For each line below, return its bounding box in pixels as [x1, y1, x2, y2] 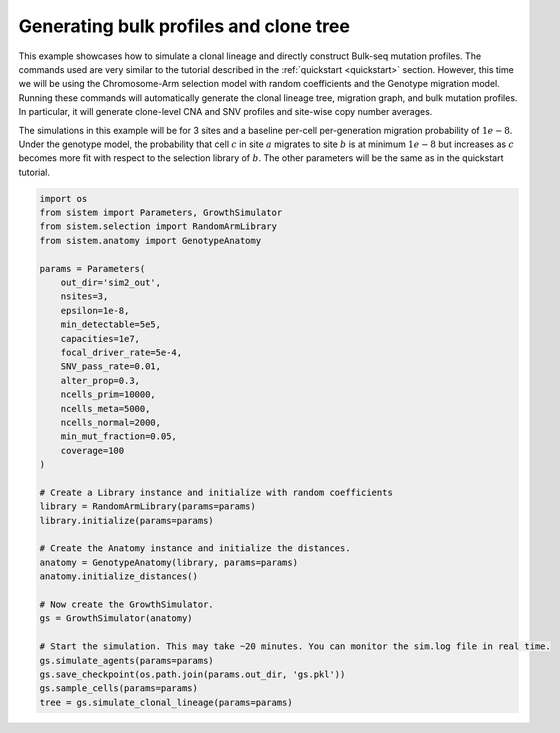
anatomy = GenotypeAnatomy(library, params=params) [39, 556, 299, 568]
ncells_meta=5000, [60, 403, 151, 414]
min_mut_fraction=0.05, [60, 431, 177, 442]
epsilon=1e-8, [60, 305, 130, 316]
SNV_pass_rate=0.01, [60, 361, 162, 372]
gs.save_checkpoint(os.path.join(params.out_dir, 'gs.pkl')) [39, 668, 346, 680]
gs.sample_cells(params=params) [39, 683, 199, 694]
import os [39, 193, 88, 204]
